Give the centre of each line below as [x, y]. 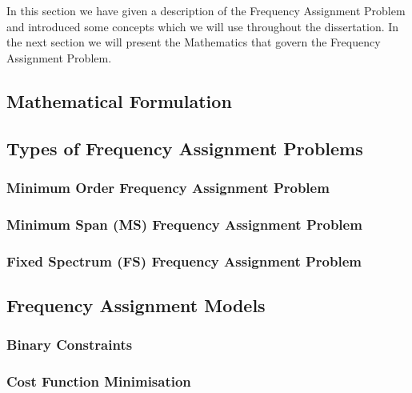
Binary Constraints [70, 345]
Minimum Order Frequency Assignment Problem [168, 187]
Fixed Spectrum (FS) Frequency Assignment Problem [184, 261]
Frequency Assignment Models [136, 305]
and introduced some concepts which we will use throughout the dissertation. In [203, 26]
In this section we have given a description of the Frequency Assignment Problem [206, 10]
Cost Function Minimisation [99, 381]
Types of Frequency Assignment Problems [185, 148]
